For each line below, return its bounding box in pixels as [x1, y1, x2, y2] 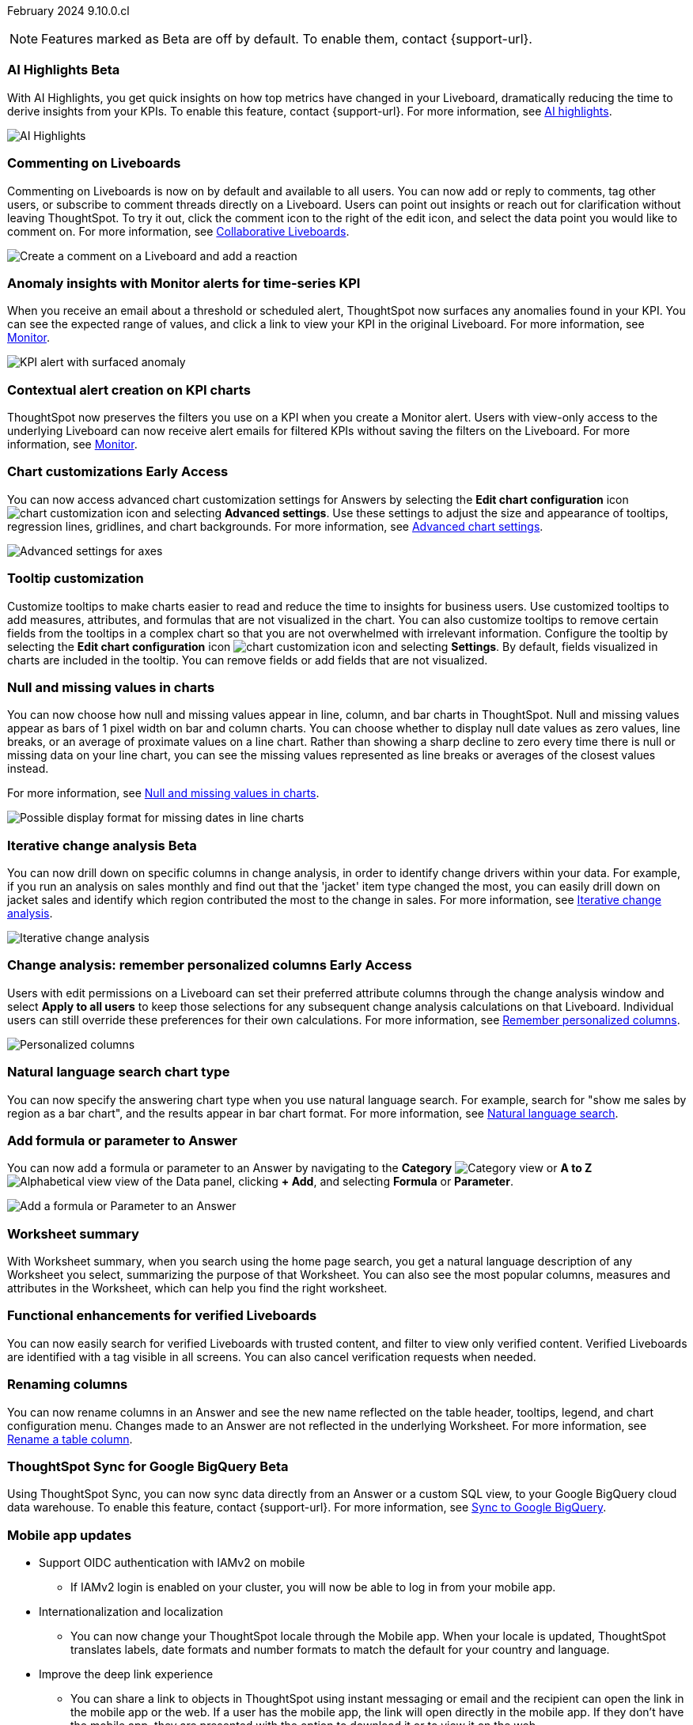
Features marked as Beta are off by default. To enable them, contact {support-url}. [41, 31, 532, 47]
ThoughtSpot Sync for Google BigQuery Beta [7, 1458, 289, 1474]
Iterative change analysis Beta [7, 837, 197, 853]
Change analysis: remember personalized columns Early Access [7, 957, 412, 974]
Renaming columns [7, 1376, 128, 1393]
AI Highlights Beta [7, 62, 120, 78]
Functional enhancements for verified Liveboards [7, 1307, 317, 1324]
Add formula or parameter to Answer [7, 1132, 237, 1148]
